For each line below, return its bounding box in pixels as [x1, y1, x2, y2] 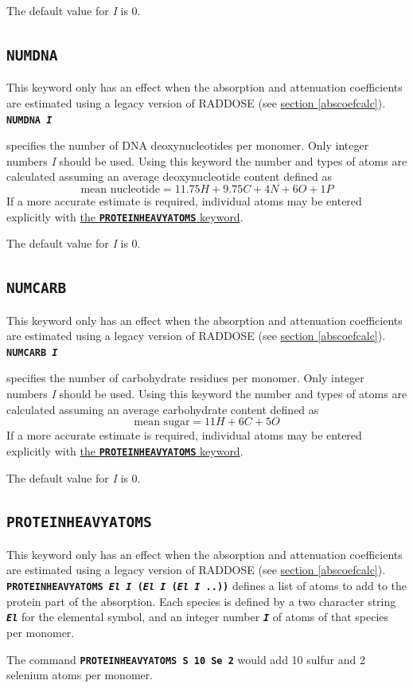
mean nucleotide [80, 184, 160, 195]
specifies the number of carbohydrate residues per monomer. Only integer [6, 369, 364, 386]
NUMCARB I [6, 346, 58, 358]
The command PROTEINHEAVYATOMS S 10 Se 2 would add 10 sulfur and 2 [6, 651, 365, 667]
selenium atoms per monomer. [6, 666, 154, 683]
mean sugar [134, 416, 190, 428]
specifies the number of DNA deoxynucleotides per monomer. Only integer [6, 137, 369, 154]
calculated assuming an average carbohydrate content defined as [6, 401, 319, 417]
